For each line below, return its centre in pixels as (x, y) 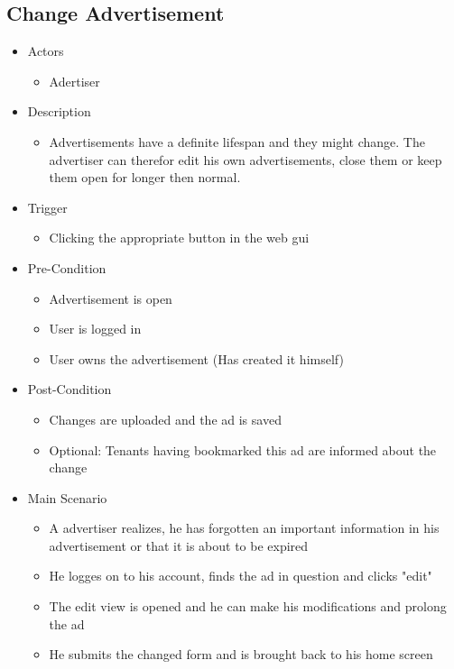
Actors (46, 51)
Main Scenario (67, 497)
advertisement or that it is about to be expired (179, 545)
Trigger (47, 207)
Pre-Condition (67, 267)
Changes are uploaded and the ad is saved (165, 419)
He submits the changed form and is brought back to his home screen (241, 654)
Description (59, 111)
